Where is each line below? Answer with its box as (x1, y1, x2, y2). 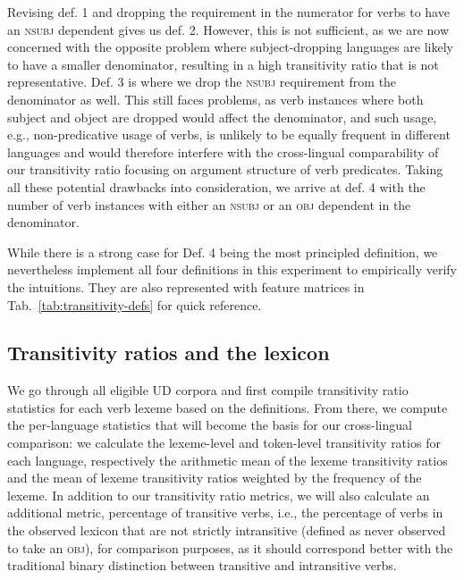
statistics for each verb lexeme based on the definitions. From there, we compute (7, 398, 448, 416)
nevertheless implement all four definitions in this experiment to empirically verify (7, 260, 457, 279)
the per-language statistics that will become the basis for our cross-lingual (7, 416, 412, 434)
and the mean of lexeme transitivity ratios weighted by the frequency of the (7, 468, 422, 487)
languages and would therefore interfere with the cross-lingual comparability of (7, 142, 439, 161)
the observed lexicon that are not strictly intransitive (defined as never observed (7, 521, 446, 540)
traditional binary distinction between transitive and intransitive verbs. (7, 556, 397, 575)
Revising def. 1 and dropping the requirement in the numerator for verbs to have (7, 3, 450, 21)
